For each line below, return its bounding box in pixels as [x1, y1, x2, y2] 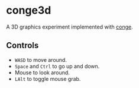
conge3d [6, 4, 51, 17]
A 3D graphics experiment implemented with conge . [6, 23, 133, 30]
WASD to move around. [14, 56, 67, 63]
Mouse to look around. [14, 69, 70, 76]
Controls [6, 40, 39, 51]
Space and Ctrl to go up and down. [14, 62, 100, 70]
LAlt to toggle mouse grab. [14, 75, 81, 82]
